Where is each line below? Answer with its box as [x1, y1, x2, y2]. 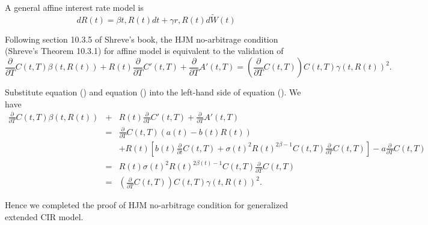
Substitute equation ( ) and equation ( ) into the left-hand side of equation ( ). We [5, 86, 301, 98]
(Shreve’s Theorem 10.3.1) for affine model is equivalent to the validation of [5, 44, 284, 57]
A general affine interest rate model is [5, 1, 144, 13]
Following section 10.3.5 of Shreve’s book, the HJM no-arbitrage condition [5, 32, 278, 45]
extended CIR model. [5, 210, 84, 223]
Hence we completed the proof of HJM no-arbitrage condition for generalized [5, 199, 288, 211]
